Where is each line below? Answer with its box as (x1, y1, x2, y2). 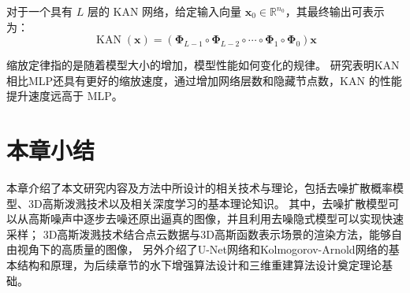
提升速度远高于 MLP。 (6, 87, 123, 104)
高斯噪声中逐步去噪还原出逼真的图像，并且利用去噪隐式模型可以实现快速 (28, 210, 404, 227)
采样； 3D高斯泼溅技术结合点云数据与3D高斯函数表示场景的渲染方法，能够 (6, 225, 392, 242)
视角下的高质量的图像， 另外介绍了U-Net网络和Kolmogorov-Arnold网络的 (17, 241, 389, 258)
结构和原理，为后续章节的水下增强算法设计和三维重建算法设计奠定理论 (17, 257, 382, 273)
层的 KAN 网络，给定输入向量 (87, 3, 242, 19)
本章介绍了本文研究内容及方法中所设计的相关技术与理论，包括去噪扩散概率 (6, 180, 393, 196)
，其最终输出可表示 (285, 3, 385, 19)
